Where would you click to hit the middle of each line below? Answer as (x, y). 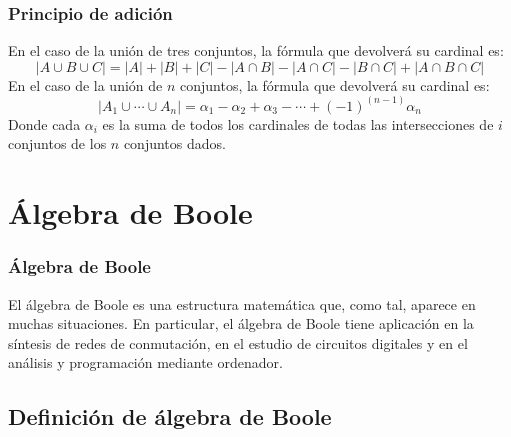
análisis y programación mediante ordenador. (145, 362)
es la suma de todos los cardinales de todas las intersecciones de (298, 123)
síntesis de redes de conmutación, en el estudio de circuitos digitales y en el (238, 342)
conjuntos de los (57, 143)
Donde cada (44, 123)
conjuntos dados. (174, 143)
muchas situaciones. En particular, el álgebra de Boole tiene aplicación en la (241, 323)
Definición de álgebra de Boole (170, 416)
